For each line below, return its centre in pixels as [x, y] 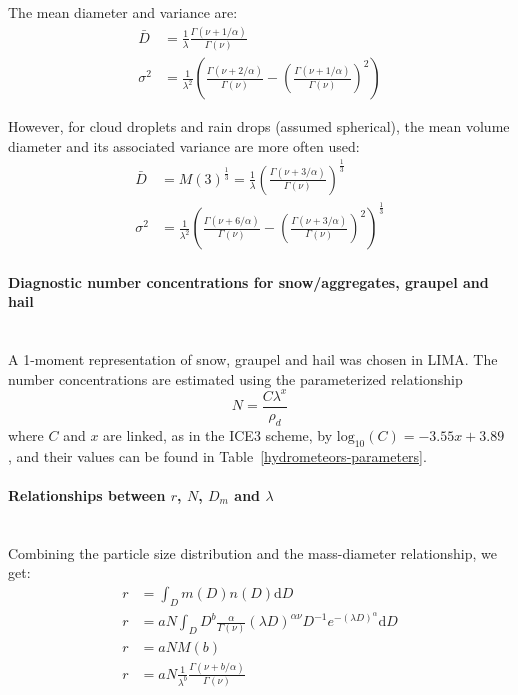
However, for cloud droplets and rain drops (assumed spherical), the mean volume [259, 126]
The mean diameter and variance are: [123, 12]
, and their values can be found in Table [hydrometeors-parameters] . [217, 455]
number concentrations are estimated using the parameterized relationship [235, 378]
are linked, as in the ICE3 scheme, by [218, 434]
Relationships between [87, 494]
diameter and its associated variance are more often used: [184, 145]
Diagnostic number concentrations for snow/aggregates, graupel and [248, 281]
